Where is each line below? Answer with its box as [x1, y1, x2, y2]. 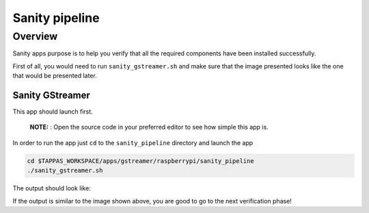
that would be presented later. [12, 72, 97, 80]
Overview [12, 30, 58, 42]
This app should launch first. [12, 108, 94, 116]
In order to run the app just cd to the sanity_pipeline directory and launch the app [12, 138, 254, 147]
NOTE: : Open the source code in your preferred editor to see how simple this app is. [29, 123, 269, 131]
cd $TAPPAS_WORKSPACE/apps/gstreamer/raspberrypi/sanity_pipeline [27, 157, 254, 164]
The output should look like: [12, 184, 92, 192]
